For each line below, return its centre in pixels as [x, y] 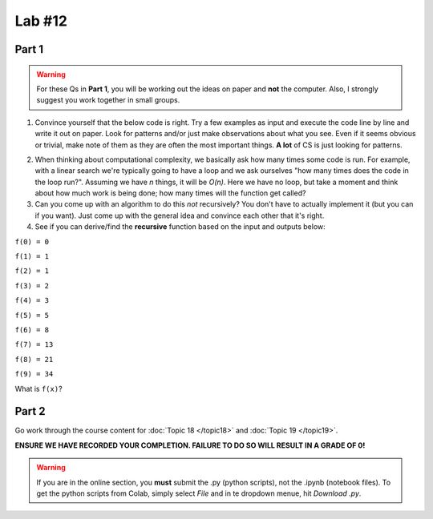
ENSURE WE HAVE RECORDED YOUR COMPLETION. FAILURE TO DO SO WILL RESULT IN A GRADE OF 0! [190, 445]
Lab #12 [41, 21]
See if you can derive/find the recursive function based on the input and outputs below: [180, 227]
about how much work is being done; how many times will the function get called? [170, 193]
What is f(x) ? [39, 388]
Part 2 [30, 411]
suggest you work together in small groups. [108, 100]
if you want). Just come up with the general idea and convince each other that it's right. [180, 215]
